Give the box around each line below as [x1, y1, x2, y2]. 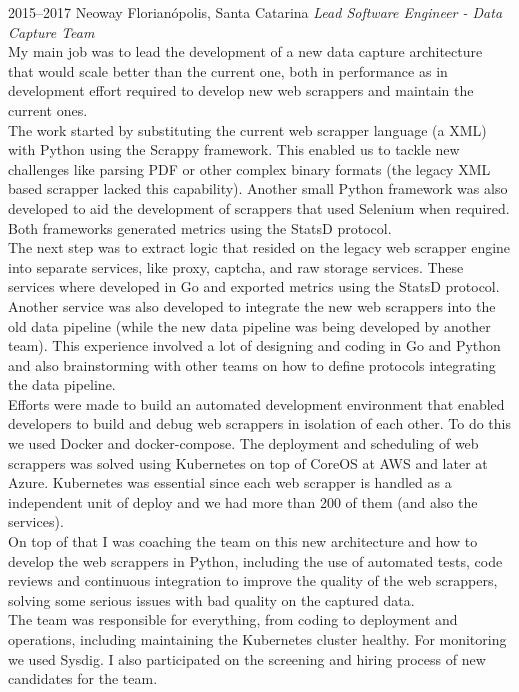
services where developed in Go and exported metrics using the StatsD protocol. [8, 276, 500, 297]
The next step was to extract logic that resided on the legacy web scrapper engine [8, 237, 511, 258]
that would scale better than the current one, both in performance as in [8, 60, 448, 81]
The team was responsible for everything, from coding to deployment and [8, 609, 458, 630]
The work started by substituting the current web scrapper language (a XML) [8, 119, 487, 140]
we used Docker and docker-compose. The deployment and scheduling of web [8, 433, 479, 454]
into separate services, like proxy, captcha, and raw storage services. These [8, 256, 464, 277]
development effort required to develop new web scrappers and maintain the [8, 80, 474, 101]
